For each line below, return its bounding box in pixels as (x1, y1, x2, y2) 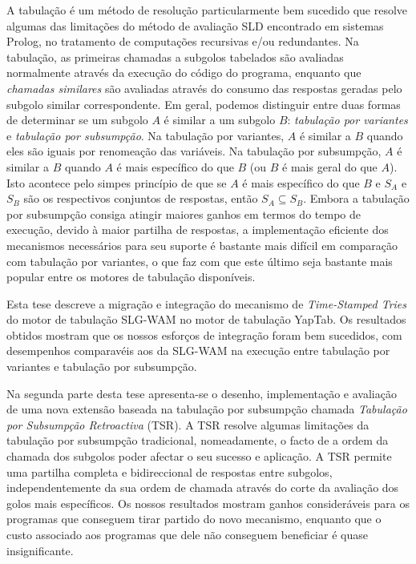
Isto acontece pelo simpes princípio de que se (6, 174, 227, 191)
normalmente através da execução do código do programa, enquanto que (6, 64, 361, 81)
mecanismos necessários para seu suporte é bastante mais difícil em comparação (6, 236, 398, 253)
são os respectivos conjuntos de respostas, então (23, 190, 258, 207)
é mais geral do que (282, 158, 378, 175)
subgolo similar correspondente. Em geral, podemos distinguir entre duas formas (6, 95, 401, 112)
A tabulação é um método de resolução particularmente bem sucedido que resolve (6, 2, 408, 18)
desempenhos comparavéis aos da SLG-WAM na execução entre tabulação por (6, 342, 390, 359)
